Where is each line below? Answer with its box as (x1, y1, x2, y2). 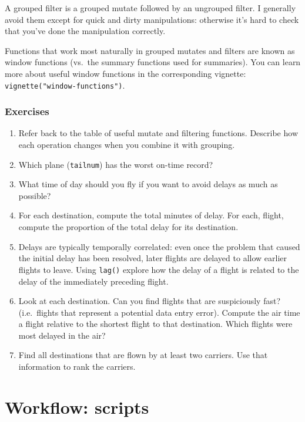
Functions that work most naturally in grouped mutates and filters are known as (5, 44, 295, 56)
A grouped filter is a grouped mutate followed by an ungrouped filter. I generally (5, 2, 296, 13)
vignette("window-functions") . (5, 79, 125, 91)
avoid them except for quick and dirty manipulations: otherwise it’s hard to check (5, 13, 299, 25)
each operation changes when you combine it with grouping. (18, 139, 235, 151)
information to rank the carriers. (18, 360, 136, 373)
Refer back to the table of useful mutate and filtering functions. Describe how (18, 127, 298, 139)
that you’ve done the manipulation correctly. (5, 25, 166, 37)
